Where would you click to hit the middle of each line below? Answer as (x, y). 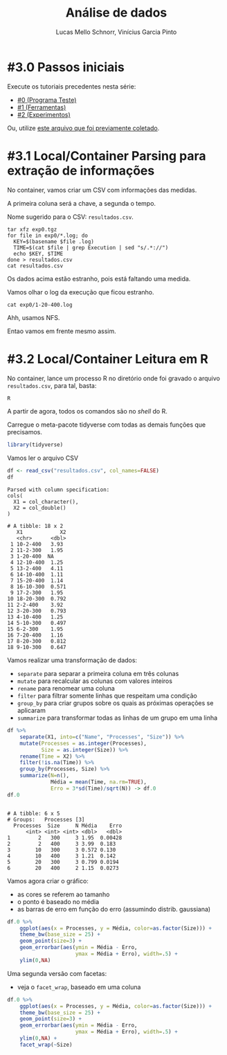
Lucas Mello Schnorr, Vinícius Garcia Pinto (116, 32)
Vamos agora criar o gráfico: (48, 880)
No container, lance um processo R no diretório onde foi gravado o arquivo (113, 378)
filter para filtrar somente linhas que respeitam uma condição (107, 696)
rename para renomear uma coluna (66, 689)
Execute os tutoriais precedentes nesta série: (72, 86)
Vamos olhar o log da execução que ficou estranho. (81, 292)
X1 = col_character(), (46, 502)
